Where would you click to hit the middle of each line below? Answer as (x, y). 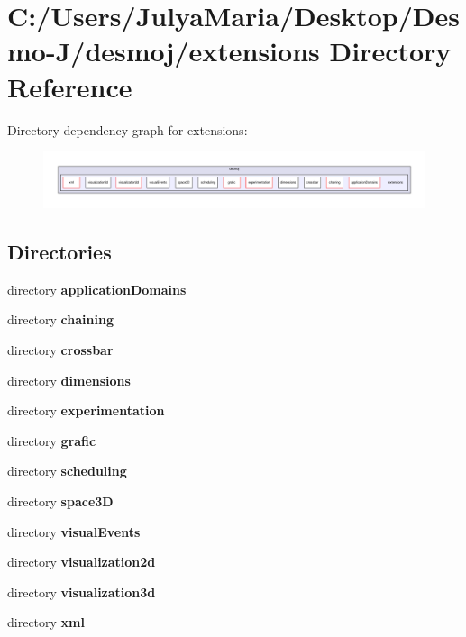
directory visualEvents (74, 531)
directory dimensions (69, 380)
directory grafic (52, 440)
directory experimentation (86, 410)
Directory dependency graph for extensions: (128, 129)
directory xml (46, 622)
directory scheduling (67, 471)
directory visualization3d (82, 591)
